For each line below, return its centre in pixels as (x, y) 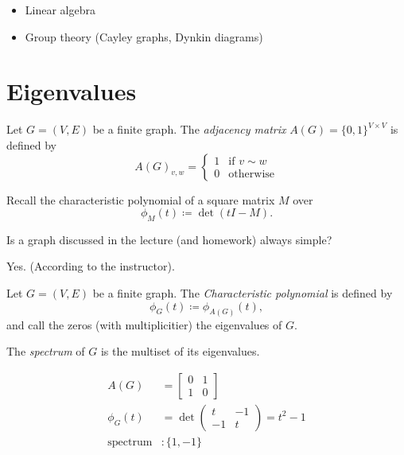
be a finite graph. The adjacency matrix (189, 129)
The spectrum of (46, 351)
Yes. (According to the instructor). (91, 266)
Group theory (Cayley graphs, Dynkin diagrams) (144, 36)
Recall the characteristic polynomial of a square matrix (141, 199)
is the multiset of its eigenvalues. (180, 351)
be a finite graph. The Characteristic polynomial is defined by (243, 293)
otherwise (252, 175)
